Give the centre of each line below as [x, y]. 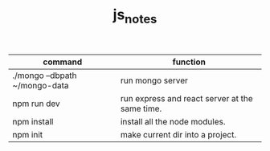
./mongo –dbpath [45, 75]
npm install [33, 121]
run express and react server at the [186, 98]
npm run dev [36, 104]
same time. [141, 108]
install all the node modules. [173, 121]
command [63, 62]
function [189, 62]
